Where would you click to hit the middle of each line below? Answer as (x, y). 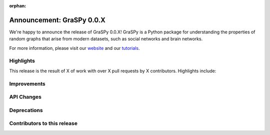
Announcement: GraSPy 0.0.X (57, 20)
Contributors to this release (43, 124)
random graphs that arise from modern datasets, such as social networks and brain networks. (106, 39)
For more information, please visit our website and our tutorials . (74, 48)
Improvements (27, 84)
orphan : (18, 6)
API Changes (25, 97)
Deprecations (26, 110)
